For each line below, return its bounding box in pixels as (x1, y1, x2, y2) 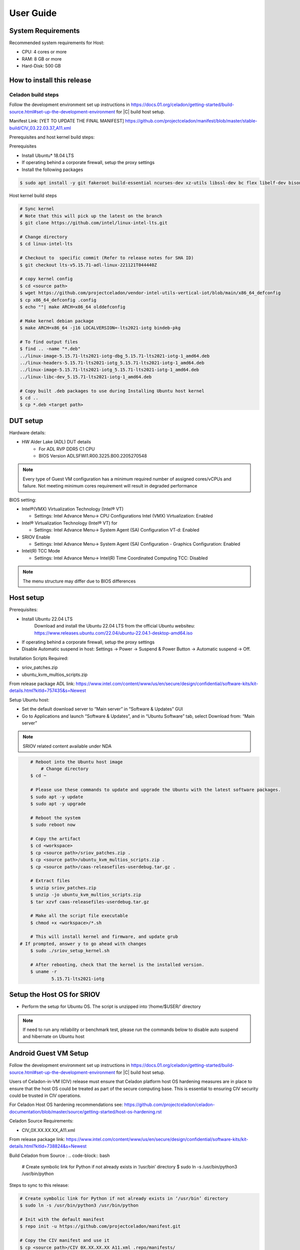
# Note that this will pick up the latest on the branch (19, 213, 162, 218)
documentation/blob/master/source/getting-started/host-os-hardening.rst (9, 1108, 162, 1114)
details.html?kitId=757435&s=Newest (9, 687, 86, 693)
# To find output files (19, 339, 78, 344)
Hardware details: (9, 429, 46, 435)
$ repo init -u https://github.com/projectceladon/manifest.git (19, 1223, 181, 1229)
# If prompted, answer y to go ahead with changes (19, 940, 147, 946)
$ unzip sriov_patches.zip (30, 885, 97, 890)
